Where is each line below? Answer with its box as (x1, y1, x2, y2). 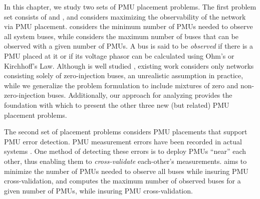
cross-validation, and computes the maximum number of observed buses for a (4, 175, 241, 186)
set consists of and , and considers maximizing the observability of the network (4, 11, 246, 22)
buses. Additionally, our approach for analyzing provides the (47, 90, 232, 100)
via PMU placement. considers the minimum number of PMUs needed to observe (4, 21, 253, 32)
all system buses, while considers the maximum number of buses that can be (4, 31, 239, 41)
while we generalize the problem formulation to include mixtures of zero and (4, 80, 238, 90)
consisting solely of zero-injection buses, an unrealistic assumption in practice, (4, 70, 243, 81)
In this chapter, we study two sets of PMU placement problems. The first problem (4, 2, 256, 12)
